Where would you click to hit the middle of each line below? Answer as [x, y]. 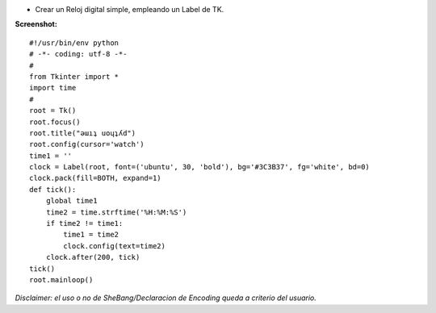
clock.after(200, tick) [93, 257]
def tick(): [53, 189]
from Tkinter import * [74, 76]
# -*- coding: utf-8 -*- [78, 54]
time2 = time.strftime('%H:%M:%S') [116, 212]
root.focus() [55, 122]
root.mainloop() [61, 280]
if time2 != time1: [84, 223]
